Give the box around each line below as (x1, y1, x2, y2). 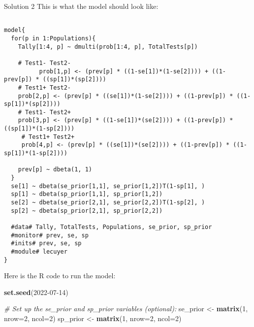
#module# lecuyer (11, 248, 67, 255)
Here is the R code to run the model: (4, 270, 116, 281)
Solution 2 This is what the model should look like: (4, 1, 159, 11)
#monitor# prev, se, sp (11, 231, 89, 239)
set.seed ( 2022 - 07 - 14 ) (4, 287, 68, 297)
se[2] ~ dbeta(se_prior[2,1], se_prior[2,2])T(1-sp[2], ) (11, 199, 205, 206)
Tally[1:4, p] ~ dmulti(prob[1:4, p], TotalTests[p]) (18, 43, 198, 50)
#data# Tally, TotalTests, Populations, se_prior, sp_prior (11, 224, 212, 230)
